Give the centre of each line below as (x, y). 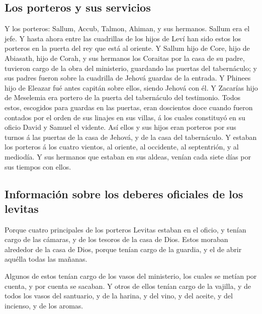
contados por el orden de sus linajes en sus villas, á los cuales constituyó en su (125, 117)
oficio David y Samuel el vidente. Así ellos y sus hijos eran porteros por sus (120, 127)
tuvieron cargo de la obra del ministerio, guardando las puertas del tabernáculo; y (131, 68)
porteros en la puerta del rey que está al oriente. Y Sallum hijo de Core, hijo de (127, 48)
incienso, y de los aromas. (44, 305)
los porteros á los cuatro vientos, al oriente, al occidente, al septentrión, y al (122, 147)
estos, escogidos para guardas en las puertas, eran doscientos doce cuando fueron (129, 107)
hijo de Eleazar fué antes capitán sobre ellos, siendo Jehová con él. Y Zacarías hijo (131, 87)
